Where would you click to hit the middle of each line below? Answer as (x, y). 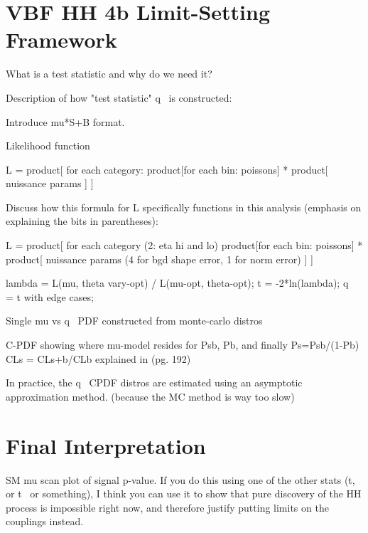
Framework (61, 39)
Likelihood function (48, 146)
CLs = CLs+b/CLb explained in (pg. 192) (98, 358)
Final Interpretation (106, 445)
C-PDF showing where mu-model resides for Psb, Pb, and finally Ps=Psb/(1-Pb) (183, 345)
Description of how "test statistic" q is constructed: (119, 97)
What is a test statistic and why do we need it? (109, 74)
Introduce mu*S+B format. (65, 121)
